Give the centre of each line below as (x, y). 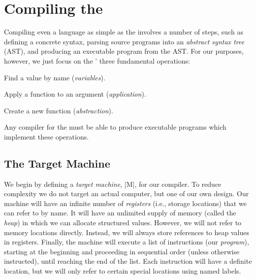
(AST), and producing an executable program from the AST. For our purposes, (124, 51)
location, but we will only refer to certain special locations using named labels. (123, 271)
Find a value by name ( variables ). (55, 77)
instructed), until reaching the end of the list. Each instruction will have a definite (128, 261)
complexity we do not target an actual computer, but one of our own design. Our (127, 193)
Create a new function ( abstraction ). (59, 110)
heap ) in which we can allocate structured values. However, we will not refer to (123, 223)
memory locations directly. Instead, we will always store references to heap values (127, 232)
